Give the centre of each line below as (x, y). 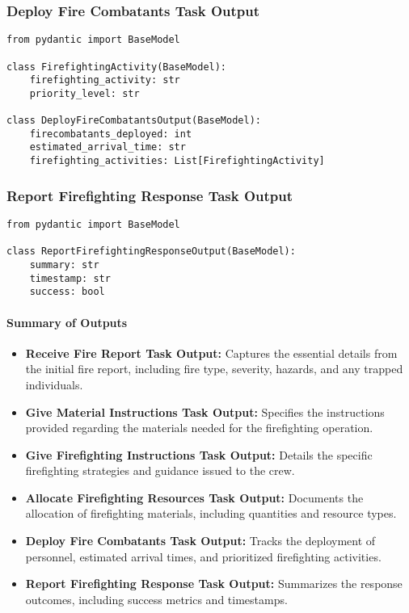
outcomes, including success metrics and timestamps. (156, 599)
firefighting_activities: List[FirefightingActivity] (177, 161)
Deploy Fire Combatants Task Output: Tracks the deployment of (200, 541)
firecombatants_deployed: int (111, 134)
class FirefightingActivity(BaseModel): (117, 67)
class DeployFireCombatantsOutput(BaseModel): (134, 121)
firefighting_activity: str (105, 80)
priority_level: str (84, 93)
